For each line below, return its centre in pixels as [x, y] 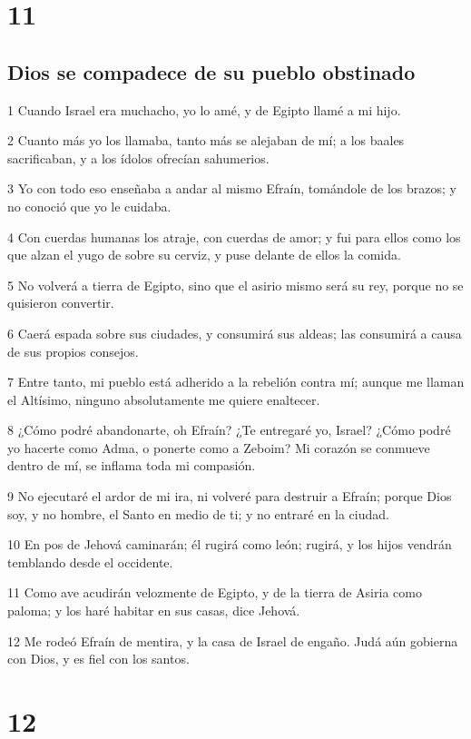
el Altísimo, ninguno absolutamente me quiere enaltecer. [164, 399]
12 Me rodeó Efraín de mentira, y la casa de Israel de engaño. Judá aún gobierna [233, 640]
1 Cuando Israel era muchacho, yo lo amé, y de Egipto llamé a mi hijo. [204, 109]
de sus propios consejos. [73, 351]
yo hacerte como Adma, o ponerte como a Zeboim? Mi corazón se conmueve [219, 447]
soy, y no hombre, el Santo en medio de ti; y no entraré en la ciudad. [198, 513]
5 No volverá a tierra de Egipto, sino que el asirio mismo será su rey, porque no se [235, 285]
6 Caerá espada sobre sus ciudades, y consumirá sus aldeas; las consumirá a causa [235, 333]
